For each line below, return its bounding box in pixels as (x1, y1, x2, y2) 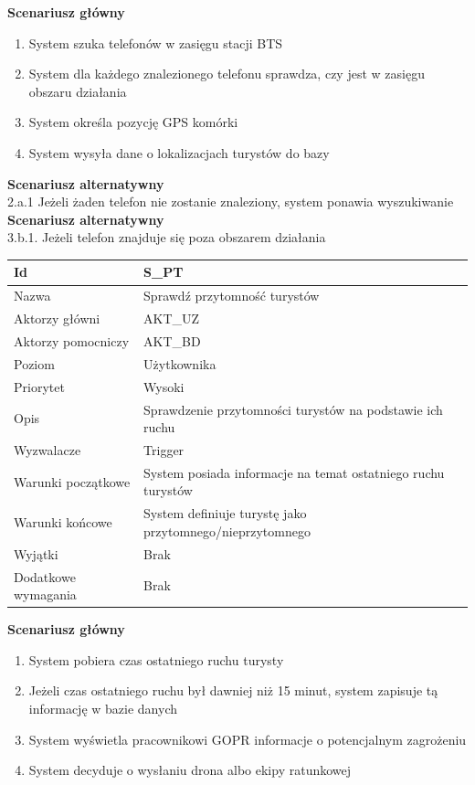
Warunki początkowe (14, 472, 131, 491)
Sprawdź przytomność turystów (143, 286, 320, 305)
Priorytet (14, 377, 65, 396)
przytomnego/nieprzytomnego (143, 521, 311, 540)
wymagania (14, 585, 77, 604)
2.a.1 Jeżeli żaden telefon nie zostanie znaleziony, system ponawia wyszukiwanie (7, 192, 454, 211)
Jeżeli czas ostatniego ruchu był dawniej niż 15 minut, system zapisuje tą (28, 681, 438, 700)
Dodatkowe (14, 567, 76, 586)
